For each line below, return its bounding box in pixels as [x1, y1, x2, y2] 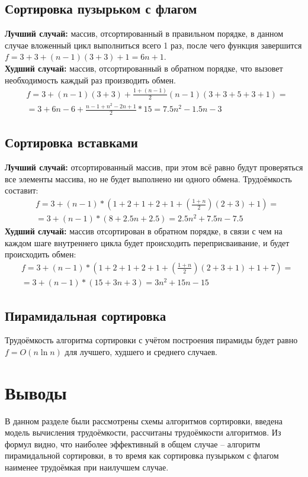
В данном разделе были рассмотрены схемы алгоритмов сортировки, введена [5, 414, 283, 427]
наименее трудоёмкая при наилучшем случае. [5, 461, 169, 473]
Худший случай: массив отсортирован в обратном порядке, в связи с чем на [5, 225, 283, 237]
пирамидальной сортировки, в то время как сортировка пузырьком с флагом [5, 449, 279, 462]
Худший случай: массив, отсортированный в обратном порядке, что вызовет [5, 62, 283, 74]
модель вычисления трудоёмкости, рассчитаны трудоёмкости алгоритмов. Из [5, 426, 281, 439]
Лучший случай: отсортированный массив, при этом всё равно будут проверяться [5, 161, 303, 173]
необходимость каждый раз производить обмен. [5, 73, 176, 86]
